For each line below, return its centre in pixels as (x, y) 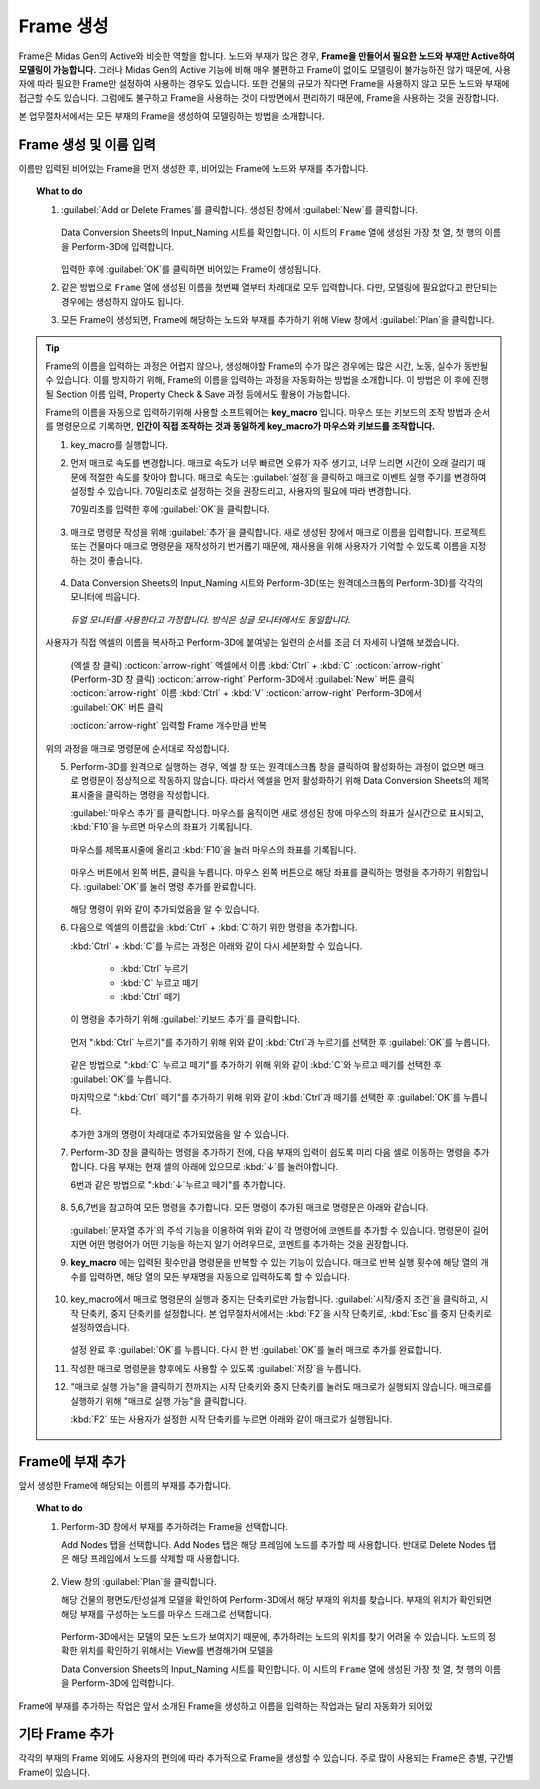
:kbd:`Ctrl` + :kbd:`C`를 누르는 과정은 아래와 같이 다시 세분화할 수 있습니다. (216, 946)
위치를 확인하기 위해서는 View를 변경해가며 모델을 (176, 1651)
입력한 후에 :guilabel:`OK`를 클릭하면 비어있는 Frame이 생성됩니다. (191, 269)
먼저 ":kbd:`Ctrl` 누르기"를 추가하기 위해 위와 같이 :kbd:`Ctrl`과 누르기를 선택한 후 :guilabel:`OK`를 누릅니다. (280, 1042)
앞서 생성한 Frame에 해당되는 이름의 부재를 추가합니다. (125, 1485)
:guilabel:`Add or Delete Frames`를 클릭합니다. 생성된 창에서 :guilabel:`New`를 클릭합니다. (240, 209)
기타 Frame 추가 (66, 1734)
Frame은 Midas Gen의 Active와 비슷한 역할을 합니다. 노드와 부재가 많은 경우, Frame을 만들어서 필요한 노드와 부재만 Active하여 (266, 56)
